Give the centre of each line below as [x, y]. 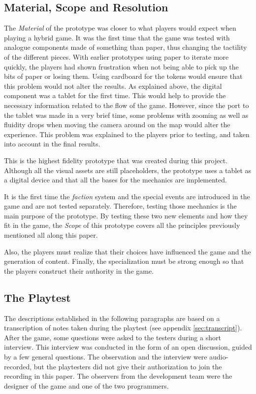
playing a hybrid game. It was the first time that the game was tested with [117, 37]
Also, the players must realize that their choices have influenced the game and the [128, 251]
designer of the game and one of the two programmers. [86, 385]
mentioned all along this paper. [51, 235]
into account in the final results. [52, 144]
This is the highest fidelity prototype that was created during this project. [116, 160]
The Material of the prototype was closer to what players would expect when [120, 28]
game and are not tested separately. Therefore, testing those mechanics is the [120, 206]
